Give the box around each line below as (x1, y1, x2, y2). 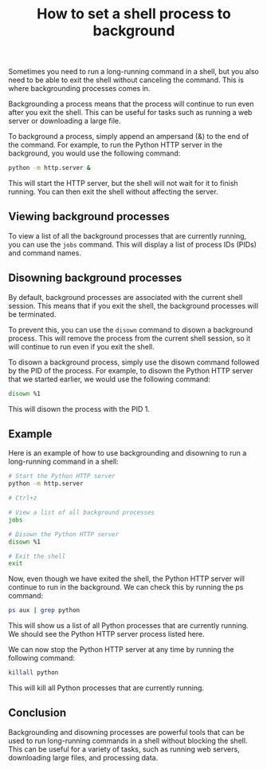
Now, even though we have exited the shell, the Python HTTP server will (8, 574, 245, 583)
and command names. (8, 248, 82, 258)
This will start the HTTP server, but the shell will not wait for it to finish (8, 179, 238, 188)
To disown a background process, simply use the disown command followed (8, 357, 260, 367)
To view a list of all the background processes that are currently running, (8, 231, 247, 240)
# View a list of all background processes (8, 508, 155, 516)
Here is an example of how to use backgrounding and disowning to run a (8, 448, 247, 458)
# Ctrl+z (8, 494, 37, 503)
